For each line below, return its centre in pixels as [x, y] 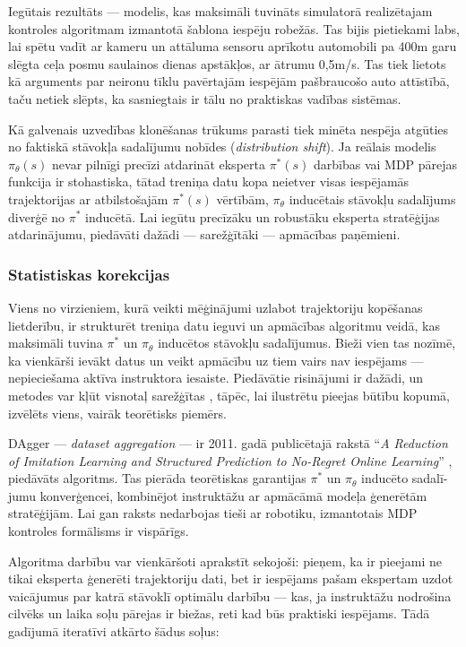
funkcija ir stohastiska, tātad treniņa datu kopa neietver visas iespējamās [209, 181]
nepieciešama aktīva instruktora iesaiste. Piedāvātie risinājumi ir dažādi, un [216, 378]
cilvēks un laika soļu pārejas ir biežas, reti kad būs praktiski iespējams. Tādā [219, 613]
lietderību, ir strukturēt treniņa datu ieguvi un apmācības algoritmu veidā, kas [224, 325]
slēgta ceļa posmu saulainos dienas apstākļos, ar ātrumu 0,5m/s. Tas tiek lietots [227, 63]
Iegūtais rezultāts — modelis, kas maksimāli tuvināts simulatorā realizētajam [220, 11]
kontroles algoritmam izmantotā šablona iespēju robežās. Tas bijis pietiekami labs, [234, 28]
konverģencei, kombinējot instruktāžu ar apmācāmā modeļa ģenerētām [233, 495]
